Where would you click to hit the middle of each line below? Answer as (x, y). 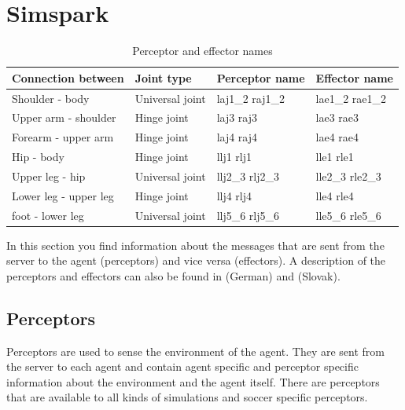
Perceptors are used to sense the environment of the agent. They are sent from (196, 351)
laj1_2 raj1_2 (251, 98)
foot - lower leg (48, 215)
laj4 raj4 (237, 137)
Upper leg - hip (49, 176)
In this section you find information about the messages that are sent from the (195, 245)
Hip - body (38, 157)
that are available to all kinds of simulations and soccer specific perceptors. (187, 397)
